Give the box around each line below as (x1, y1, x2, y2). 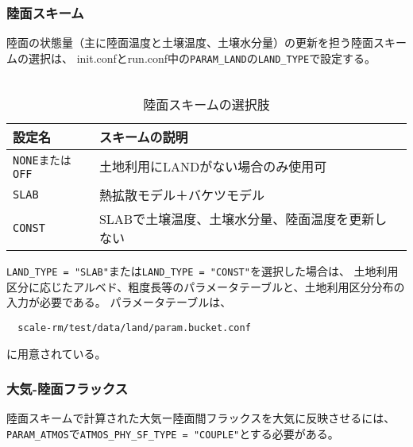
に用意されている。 (6, 345, 106, 361)
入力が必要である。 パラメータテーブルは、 (6, 294, 232, 310)
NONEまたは (13, 154, 71, 168)
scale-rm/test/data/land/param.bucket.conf (17, 322, 251, 333)
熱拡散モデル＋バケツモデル (98, 186, 264, 205)
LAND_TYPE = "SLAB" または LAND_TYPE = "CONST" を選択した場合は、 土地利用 (6, 263, 399, 279)
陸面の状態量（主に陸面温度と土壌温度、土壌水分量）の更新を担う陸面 (6, 34, 373, 51)
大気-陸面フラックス (6, 379, 129, 399)
